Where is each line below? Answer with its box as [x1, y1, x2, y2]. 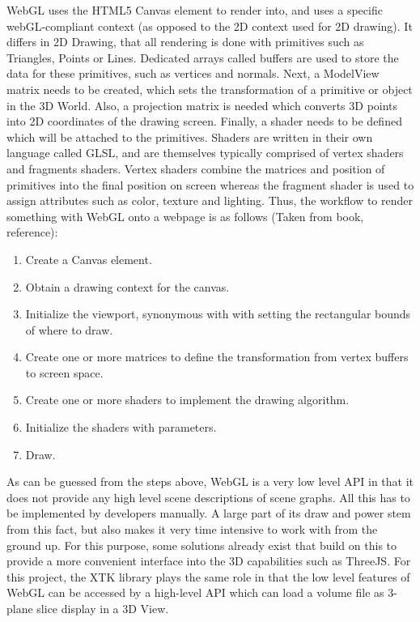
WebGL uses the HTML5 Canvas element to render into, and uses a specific [6, 2, 383, 18]
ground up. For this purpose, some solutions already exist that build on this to [6, 536, 397, 553]
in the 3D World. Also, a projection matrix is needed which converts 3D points [6, 96, 398, 113]
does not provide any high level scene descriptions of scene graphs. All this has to [6, 488, 410, 505]
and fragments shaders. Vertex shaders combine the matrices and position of [6, 160, 385, 177]
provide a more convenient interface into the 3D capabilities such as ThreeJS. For [6, 552, 411, 569]
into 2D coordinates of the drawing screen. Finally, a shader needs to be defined [6, 113, 402, 130]
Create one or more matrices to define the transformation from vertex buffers [25, 348, 409, 365]
